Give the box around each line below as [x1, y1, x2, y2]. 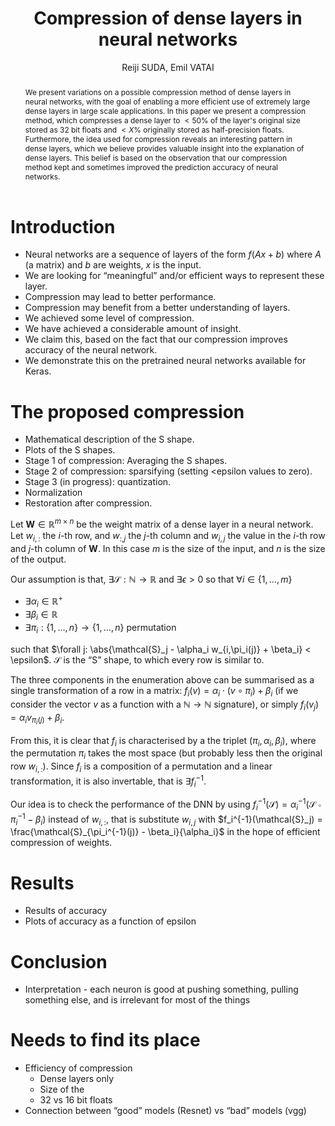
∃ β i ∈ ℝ [24, 608, 58, 623]
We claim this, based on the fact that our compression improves [24, 333, 288, 346]
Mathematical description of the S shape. [24, 433, 195, 446]
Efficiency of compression [24, 1062, 133, 1074]
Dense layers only [39, 1073, 115, 1085]
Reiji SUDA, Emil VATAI [121, 61, 215, 73]
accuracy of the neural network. [24, 344, 158, 356]
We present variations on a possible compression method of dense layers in [24, 87, 292, 97]
